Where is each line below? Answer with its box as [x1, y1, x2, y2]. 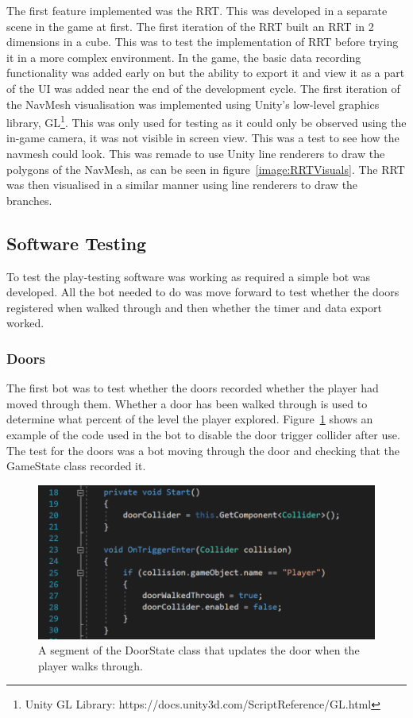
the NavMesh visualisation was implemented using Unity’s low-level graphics [6, 95, 380, 112]
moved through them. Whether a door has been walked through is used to [6, 395, 368, 411]
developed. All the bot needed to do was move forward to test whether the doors [6, 284, 399, 300]
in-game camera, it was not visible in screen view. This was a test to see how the [6, 129, 399, 146]
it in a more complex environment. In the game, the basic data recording [6, 48, 361, 65]
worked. [6, 315, 44, 331]
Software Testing [6, 230, 147, 255]
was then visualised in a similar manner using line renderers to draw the [6, 176, 358, 193]
